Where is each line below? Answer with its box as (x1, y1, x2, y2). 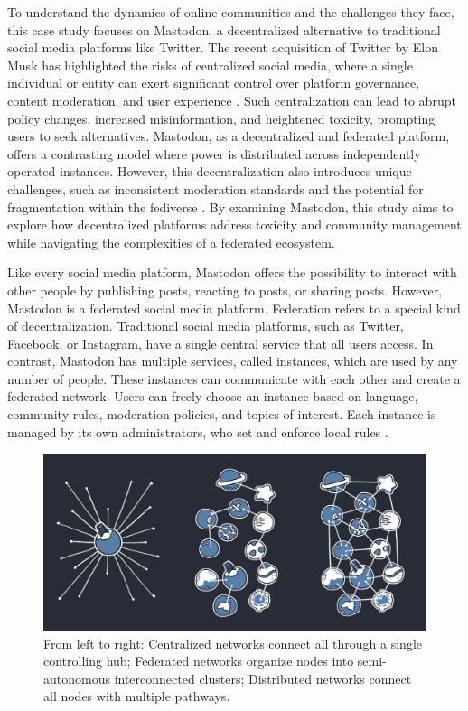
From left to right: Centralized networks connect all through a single (43, 633, 422, 652)
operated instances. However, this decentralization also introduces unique (7, 162, 412, 181)
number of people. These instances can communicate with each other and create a (7, 369, 461, 388)
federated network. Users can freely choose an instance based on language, (7, 387, 418, 406)
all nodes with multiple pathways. (43, 687, 230, 706)
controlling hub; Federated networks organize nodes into (43, 651, 354, 670)
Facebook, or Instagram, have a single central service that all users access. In (7, 333, 434, 352)
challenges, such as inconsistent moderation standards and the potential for (7, 179, 424, 198)
